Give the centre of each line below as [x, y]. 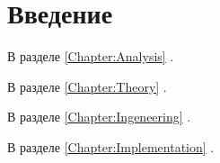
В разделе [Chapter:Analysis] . [91, 56]
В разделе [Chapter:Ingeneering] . [99, 117]
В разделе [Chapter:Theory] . [87, 86]
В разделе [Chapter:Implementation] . [111, 146]
